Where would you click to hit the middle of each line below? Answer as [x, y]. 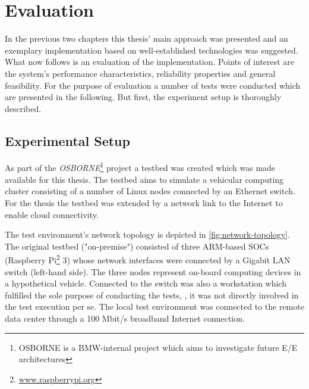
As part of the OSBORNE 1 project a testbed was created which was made [140, 167]
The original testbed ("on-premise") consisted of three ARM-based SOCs [137, 246]
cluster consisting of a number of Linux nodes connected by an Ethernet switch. [150, 191]
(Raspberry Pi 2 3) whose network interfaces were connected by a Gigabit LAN [148, 259]
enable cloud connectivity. [52, 214]
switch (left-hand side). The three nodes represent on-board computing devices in [153, 271]
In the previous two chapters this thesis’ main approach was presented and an [146, 38]
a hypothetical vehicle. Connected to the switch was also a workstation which [146, 283]
